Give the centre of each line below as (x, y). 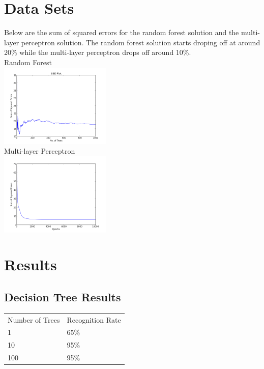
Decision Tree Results (63, 297)
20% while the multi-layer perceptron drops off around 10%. (98, 52)
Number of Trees (34, 319)
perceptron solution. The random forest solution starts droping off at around (141, 42)
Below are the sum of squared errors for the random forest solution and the (122, 32)
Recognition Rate (94, 319)
